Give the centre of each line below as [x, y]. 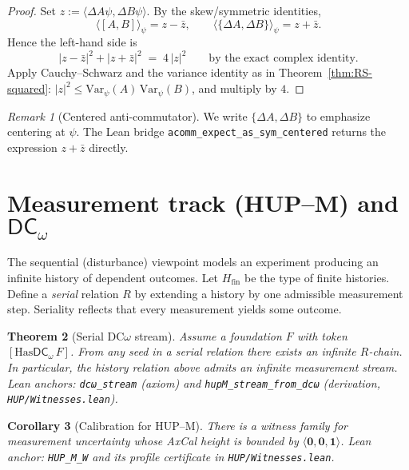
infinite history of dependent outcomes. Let [113, 277]
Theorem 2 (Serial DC [66, 335]
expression [32, 147]
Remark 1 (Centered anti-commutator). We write [127, 116]
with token [322, 335]
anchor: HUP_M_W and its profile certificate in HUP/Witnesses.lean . [171, 457]
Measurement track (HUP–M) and [203, 202]
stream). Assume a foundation [208, 335]
